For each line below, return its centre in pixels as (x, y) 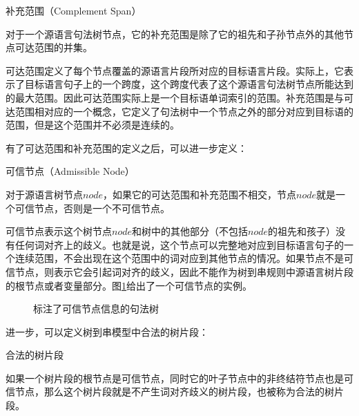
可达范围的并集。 (54, 47)
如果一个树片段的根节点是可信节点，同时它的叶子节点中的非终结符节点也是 (175, 378)
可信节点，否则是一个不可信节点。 (92, 208)
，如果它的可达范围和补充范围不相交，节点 (200, 194)
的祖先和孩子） (302, 231)
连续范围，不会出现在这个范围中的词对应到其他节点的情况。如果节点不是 (179, 258)
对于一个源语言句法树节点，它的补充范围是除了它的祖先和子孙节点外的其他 (175, 34)
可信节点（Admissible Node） (70, 171)
